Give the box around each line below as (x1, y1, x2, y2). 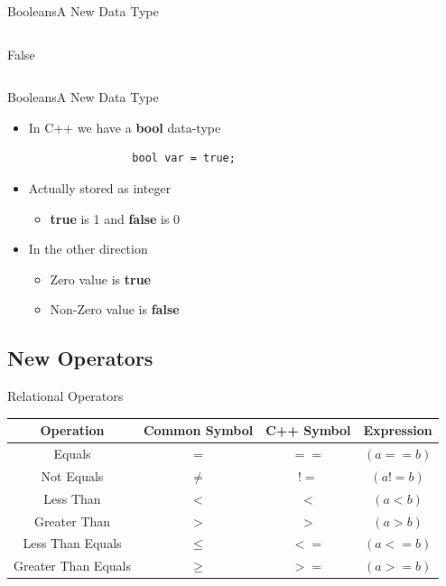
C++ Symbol (265, 421, 351, 440)
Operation (40, 421, 105, 440)
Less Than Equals (23, 534, 122, 553)
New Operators (7, 344, 153, 372)
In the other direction (28, 239, 148, 258)
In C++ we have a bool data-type (28, 117, 221, 136)
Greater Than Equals (14, 556, 131, 575)
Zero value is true (50, 269, 151, 288)
